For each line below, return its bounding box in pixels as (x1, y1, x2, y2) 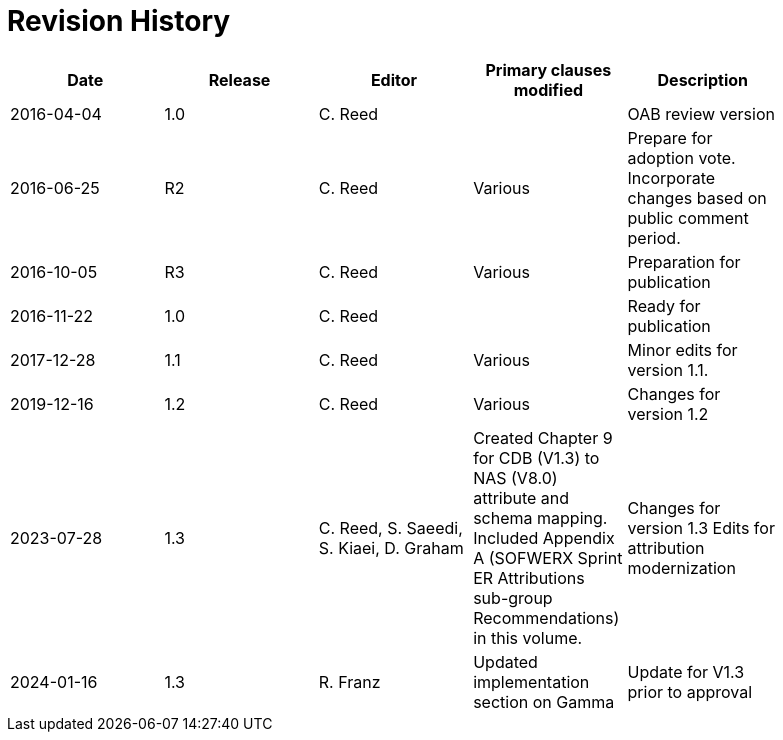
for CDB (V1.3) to (473, 447, 600, 468)
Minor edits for (627, 339, 738, 360)
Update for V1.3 (627, 661, 745, 682)
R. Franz (318, 671, 381, 692)
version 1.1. (627, 359, 709, 380)
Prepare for (627, 127, 713, 148)
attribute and (473, 487, 570, 508)
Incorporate (627, 167, 716, 188)
